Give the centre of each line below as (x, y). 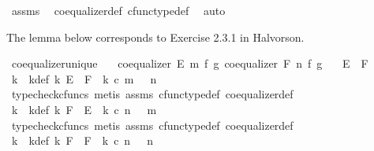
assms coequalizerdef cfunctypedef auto (118, 10)
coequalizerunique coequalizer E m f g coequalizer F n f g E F (190, 63)
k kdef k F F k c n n (82, 140)
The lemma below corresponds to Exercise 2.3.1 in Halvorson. (155, 37)
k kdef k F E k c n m (84, 109)
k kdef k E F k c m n (84, 78)
